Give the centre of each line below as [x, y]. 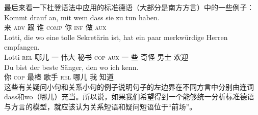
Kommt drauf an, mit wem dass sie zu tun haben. [82, 17]
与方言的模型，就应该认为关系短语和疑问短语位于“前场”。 [100, 106]
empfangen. [22, 47]
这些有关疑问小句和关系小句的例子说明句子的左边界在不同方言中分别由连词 [129, 86]
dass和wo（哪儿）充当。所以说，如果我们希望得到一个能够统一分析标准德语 [129, 97]
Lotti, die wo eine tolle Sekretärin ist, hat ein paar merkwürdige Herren [116, 37]
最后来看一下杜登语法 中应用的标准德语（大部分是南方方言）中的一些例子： [129, 7]
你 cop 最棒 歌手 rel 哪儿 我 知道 [59, 77]
